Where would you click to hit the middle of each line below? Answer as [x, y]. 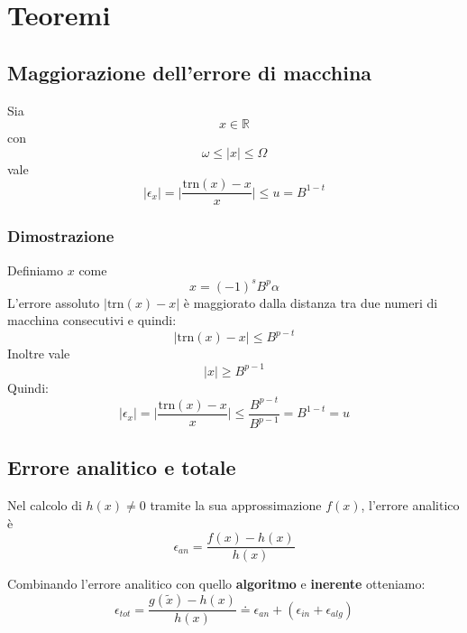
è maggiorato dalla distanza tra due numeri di [311, 302]
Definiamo [36, 270]
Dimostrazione [61, 236]
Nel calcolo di [45, 505]
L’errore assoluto [54, 302]
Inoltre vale [39, 354]
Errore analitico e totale [122, 467]
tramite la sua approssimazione [236, 505]
